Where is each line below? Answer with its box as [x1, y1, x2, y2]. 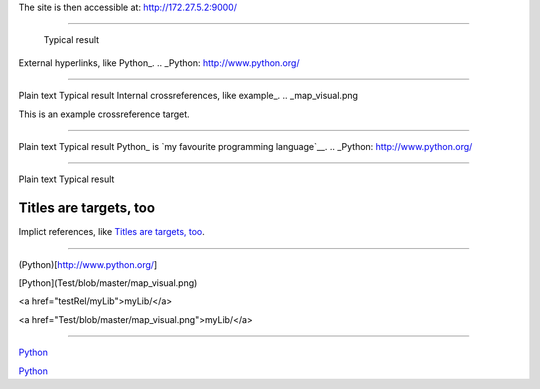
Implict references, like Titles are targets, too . [18, 226, 205, 238]
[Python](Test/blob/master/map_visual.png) [18, 277, 198, 289]
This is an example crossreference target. [18, 108, 190, 120]
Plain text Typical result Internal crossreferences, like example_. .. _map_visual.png [18, 90, 359, 102]
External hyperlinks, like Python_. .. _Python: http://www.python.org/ [18, 56, 300, 69]
